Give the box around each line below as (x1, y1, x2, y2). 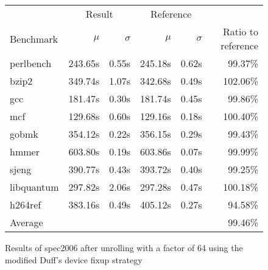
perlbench (10, 56, 52, 70)
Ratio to (222, 24, 258, 38)
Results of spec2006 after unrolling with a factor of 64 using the (5, 241, 243, 254)
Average (10, 215, 43, 229)
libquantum (10, 180, 59, 194)
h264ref (10, 197, 41, 211)
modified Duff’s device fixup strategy (5, 253, 143, 266)
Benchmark (10, 31, 58, 46)
